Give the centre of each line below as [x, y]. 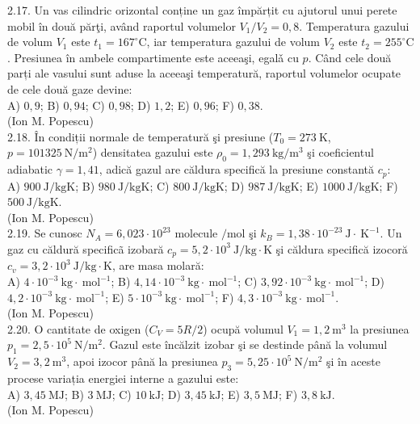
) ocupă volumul [243, 328]
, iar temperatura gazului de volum [233, 42]
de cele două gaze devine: [70, 88]
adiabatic [30, 169]
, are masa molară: [158, 265]
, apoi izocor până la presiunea [142, 361]
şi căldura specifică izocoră [342, 248]
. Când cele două [350, 57]
